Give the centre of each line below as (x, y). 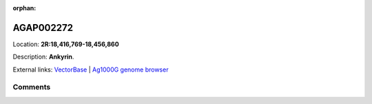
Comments (32, 87)
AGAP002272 (43, 28)
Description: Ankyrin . (43, 57)
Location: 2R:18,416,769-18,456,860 (66, 44)
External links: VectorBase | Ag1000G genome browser (91, 70)
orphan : (24, 8)
